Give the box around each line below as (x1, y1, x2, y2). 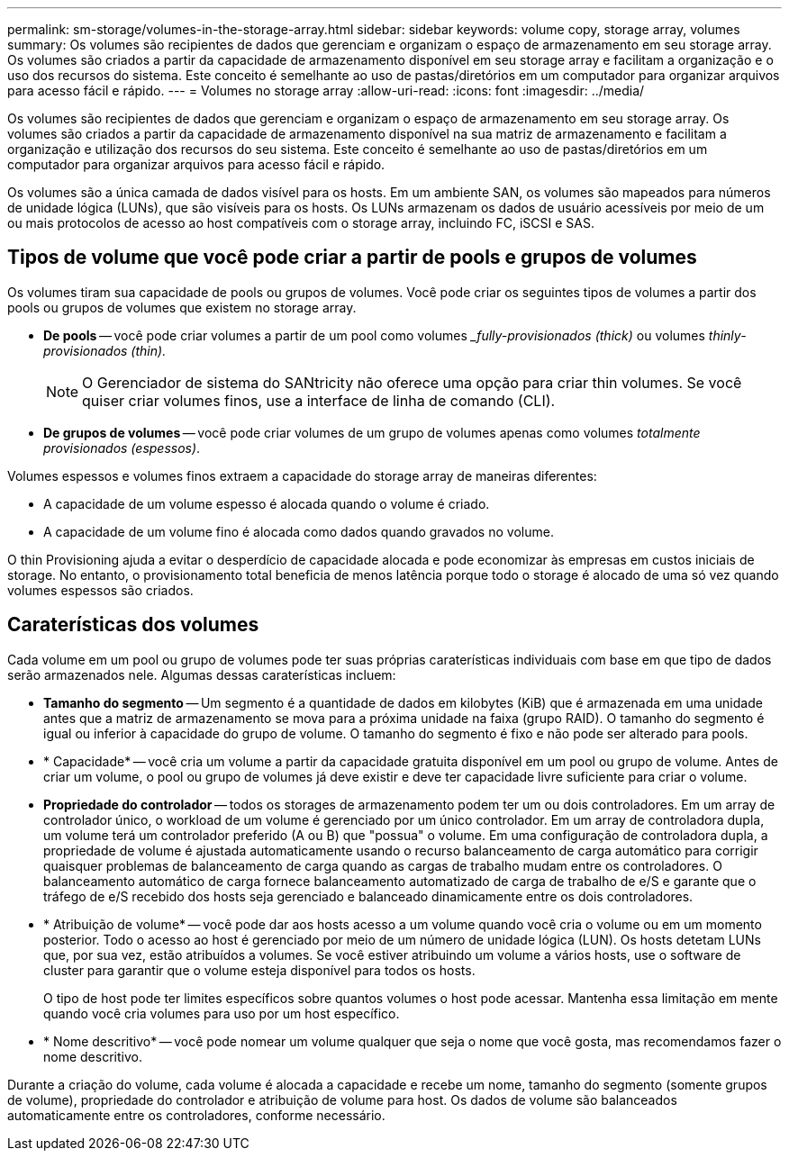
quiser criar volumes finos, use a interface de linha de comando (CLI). (82, 391, 556, 410)
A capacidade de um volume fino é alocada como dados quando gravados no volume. (43, 523, 554, 539)
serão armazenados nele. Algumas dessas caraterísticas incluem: (7, 666, 396, 683)
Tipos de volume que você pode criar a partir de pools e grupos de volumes (7, 246, 697, 269)
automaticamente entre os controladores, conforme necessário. (7, 1107, 385, 1123)
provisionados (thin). (43, 342, 167, 358)
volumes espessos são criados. (7, 582, 194, 598)
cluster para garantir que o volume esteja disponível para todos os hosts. (43, 962, 476, 978)
